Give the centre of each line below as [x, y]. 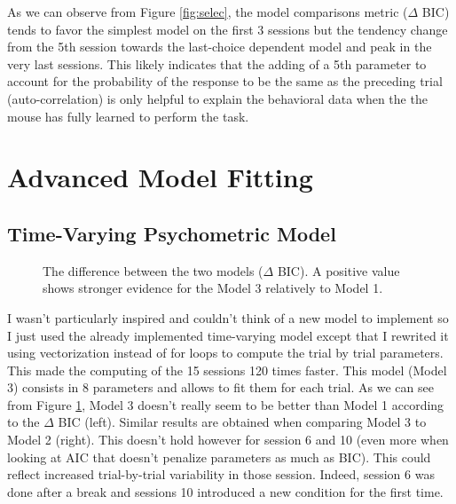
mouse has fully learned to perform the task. [128, 116]
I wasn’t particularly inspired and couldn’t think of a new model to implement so [228, 317]
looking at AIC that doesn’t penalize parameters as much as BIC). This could [219, 457]
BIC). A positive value [338, 270]
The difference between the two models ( [153, 270]
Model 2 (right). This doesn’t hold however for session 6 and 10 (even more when [228, 440]
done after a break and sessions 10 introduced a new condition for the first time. [225, 491]
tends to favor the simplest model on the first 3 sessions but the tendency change [228, 29]
